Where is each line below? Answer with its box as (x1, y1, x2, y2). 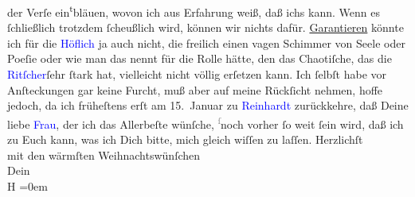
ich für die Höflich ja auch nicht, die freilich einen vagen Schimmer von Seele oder (7, 34, 405, 51)
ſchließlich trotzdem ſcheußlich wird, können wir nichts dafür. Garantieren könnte (7, 19, 404, 36)
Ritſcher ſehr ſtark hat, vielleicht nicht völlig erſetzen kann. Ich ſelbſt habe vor (7, 66, 387, 83)
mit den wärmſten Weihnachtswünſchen (7, 146, 201, 163)
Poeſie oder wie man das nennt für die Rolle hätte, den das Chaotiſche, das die (7, 50, 392, 67)
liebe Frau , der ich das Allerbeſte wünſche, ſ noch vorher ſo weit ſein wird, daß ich (7, 113, 404, 132)
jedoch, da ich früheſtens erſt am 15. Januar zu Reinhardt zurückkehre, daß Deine (7, 97, 409, 114)
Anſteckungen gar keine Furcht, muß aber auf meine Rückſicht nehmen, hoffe (7, 81, 383, 98)
